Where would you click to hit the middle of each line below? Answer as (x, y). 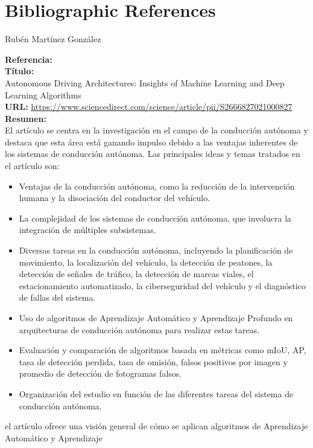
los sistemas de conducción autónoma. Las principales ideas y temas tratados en (153, 154)
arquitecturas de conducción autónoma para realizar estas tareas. (139, 329)
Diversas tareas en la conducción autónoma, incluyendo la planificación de (156, 250)
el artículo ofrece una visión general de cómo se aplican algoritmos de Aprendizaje (156, 426)
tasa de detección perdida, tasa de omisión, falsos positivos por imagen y (153, 361)
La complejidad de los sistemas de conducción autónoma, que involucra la (155, 218)
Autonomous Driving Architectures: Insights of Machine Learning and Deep (145, 82)
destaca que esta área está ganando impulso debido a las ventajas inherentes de (151, 142)
